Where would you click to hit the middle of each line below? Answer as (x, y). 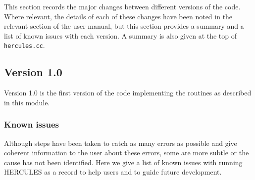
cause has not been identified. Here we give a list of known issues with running (123, 162)
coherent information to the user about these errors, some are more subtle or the (127, 153)
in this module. (27, 102)
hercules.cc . (25, 45)
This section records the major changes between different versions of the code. (122, 6)
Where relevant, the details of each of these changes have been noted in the (118, 16)
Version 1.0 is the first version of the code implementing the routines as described (128, 93)
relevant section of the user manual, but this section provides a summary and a (124, 26)
